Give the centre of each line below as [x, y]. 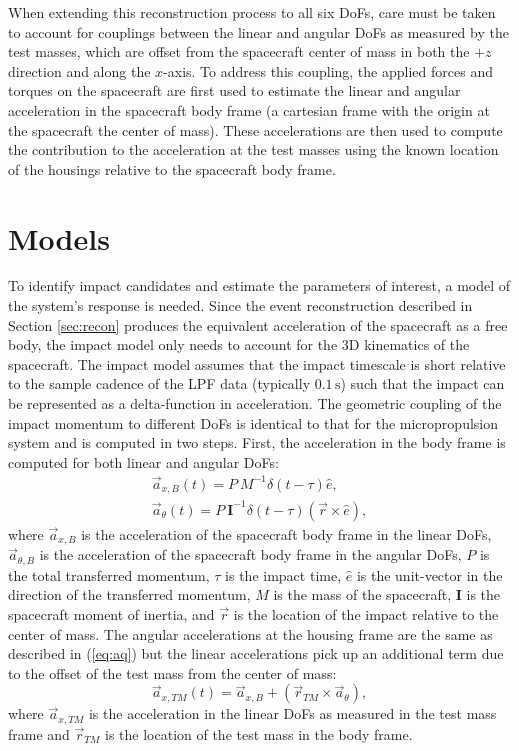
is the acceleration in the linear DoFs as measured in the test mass [292, 713]
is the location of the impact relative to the [366, 614]
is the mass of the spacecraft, [362, 594]
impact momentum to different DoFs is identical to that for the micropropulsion [253, 422]
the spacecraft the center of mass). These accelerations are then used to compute [255, 129]
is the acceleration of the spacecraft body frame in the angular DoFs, [250, 554]
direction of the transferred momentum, [129, 594]
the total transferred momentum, [109, 574]
